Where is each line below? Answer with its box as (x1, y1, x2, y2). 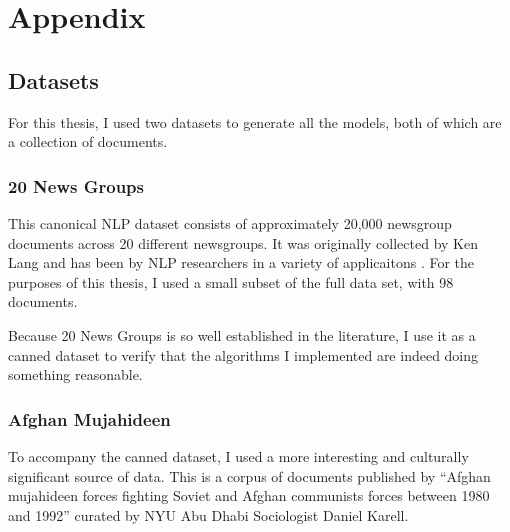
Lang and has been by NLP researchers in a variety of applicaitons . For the (8, 252, 475, 273)
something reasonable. (8, 364, 143, 385)
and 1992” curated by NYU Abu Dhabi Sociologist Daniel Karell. (8, 504, 409, 525)
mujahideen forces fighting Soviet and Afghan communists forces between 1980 (8, 485, 490, 506)
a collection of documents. (8, 131, 168, 152)
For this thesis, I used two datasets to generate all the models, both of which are (8, 111, 502, 132)
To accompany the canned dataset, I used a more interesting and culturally (8, 445, 469, 466)
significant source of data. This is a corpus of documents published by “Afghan (8, 465, 491, 486)
